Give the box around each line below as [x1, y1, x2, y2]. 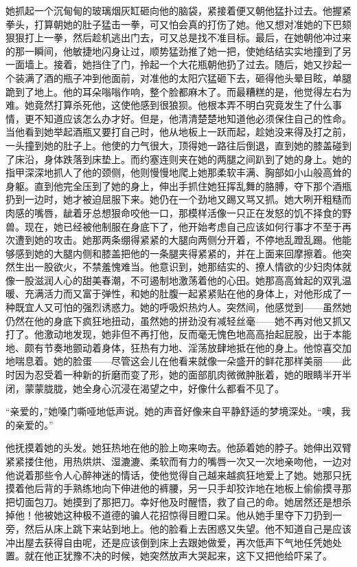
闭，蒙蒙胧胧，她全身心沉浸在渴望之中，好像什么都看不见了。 [5, 381, 284, 395]
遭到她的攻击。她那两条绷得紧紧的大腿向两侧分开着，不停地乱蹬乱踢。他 [14, 233, 342, 247]
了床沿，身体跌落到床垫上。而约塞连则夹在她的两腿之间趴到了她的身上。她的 [5, 151, 352, 166]
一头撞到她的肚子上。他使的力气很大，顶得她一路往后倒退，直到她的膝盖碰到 [5, 138, 352, 152]
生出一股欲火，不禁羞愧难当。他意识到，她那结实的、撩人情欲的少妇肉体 [14, 259, 342, 274]
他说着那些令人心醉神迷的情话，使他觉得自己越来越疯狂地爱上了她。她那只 [5, 467, 342, 482]
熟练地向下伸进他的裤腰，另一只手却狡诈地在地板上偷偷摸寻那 [72, 481, 352, 495]
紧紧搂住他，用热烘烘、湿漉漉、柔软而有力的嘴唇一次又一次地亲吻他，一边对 [5, 454, 352, 468]
